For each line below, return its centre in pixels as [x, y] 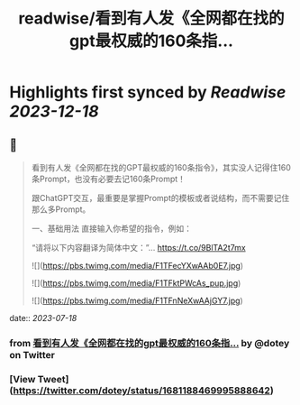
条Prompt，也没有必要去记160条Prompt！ [109, 179]
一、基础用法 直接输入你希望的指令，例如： [111, 228]
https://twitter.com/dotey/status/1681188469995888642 [141, 391]
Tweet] [53, 379]
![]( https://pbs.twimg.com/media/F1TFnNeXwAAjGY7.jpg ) [137, 300]
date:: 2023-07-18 [43, 318]
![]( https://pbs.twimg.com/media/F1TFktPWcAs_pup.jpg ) [136, 283]
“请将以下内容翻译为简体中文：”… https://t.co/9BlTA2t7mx [138, 248]
